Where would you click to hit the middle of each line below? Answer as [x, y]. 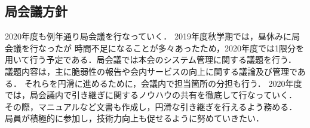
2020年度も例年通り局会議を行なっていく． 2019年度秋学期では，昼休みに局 [152, 36]
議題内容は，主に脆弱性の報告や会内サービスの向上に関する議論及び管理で [151, 71]
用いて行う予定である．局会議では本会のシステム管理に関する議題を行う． [151, 60]
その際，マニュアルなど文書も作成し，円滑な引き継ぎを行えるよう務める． [151, 106]
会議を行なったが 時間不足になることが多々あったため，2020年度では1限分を [154, 48]
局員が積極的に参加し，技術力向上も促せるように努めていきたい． [134, 118]
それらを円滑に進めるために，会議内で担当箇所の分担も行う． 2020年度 [163, 83]
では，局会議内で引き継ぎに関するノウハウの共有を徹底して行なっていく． [151, 95]
